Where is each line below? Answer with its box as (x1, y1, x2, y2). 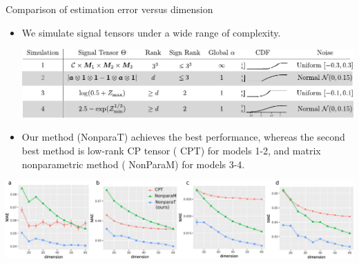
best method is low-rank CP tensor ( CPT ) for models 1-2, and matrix (21, 143, 321, 157)
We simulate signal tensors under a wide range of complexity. (21, 25, 281, 39)
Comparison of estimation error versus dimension (6, 2, 213, 16)
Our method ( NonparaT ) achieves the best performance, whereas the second (21, 130, 345, 144)
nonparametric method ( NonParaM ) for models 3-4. (21, 156, 245, 171)
